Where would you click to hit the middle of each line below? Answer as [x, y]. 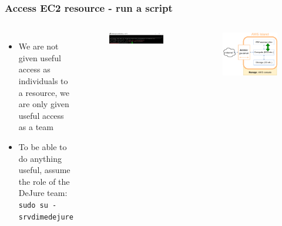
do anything [40, 158]
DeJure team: [43, 193]
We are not [38, 46]
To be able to [43, 146]
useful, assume [44, 170]
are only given [44, 104]
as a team [36, 127]
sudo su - [38, 205]
